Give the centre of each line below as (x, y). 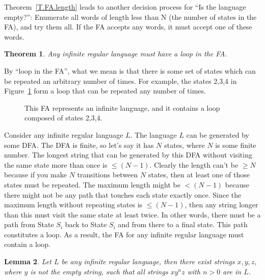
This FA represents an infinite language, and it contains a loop (122, 107)
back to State (86, 224)
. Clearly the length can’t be (194, 164)
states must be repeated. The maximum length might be (92, 184)
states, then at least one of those (199, 175)
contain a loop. (28, 244)
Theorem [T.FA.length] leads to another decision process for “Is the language (125, 7)
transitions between (108, 175)
